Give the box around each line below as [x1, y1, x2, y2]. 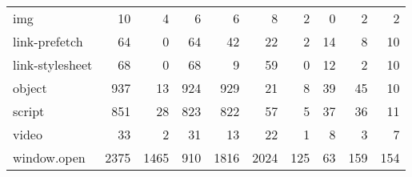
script [13, 102, 45, 120]
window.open [13, 148, 86, 167]
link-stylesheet [13, 55, 93, 74]
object [13, 78, 47, 97]
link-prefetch [13, 32, 83, 50]
